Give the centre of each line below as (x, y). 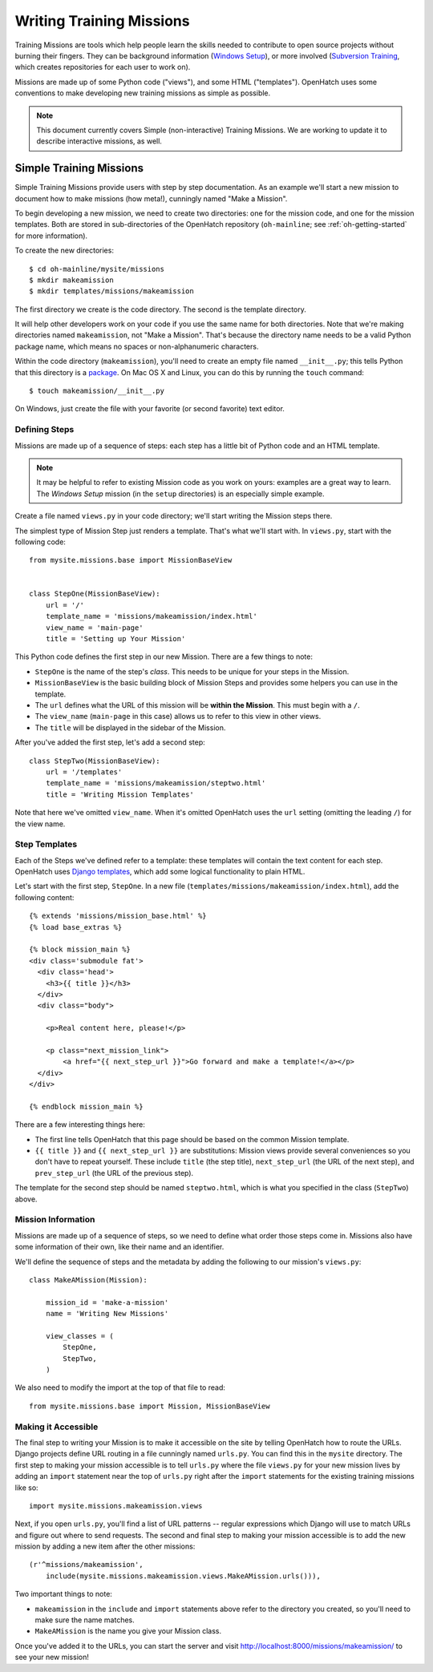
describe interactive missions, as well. (99, 141)
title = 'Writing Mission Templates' (119, 794)
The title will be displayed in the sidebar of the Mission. (130, 727)
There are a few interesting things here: (80, 1125)
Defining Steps (45, 430)
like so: (27, 1488)
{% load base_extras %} (76, 927)
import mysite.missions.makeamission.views (116, 1506)
